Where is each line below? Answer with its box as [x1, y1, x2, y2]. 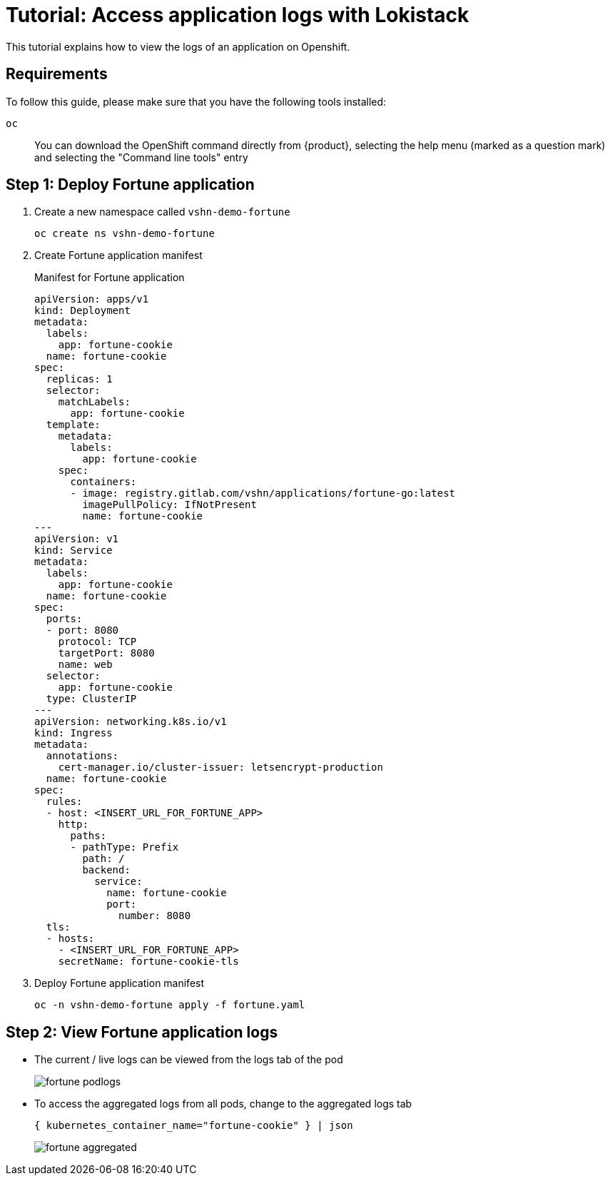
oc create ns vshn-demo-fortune [34, 228, 215, 240]
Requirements [6, 65, 108, 83]
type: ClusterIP [46, 693, 137, 705]
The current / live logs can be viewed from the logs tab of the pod [34, 1053, 343, 1066]
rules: [46, 796, 83, 808]
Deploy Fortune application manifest [34, 977, 205, 990]
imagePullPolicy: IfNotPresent [82, 499, 257, 511]
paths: [70, 830, 107, 842]
